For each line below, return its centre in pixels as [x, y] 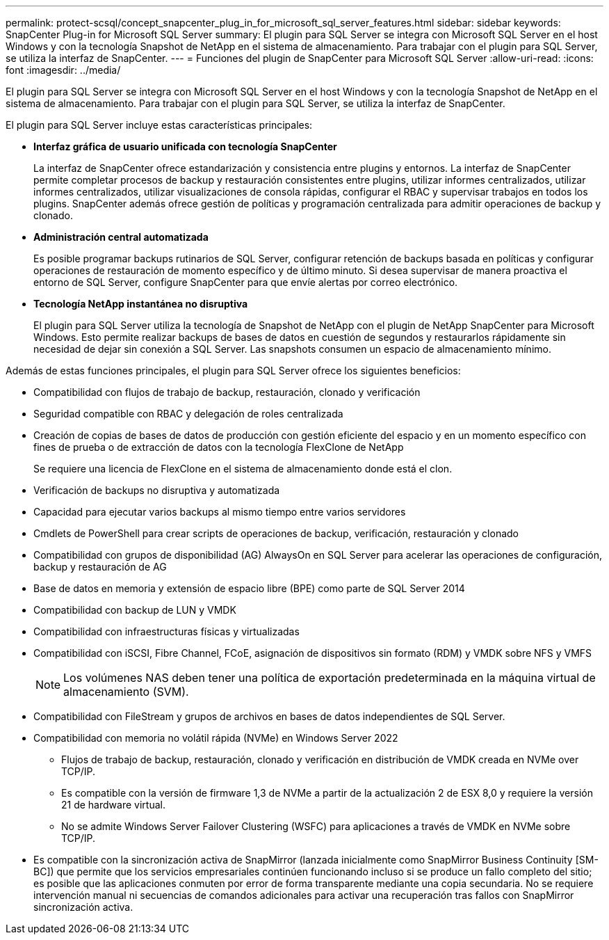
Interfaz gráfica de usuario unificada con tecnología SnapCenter [185, 146]
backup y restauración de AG [100, 567]
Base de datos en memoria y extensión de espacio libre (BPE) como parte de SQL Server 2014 [249, 588]
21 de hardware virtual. [113, 805]
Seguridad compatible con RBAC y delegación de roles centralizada [188, 414]
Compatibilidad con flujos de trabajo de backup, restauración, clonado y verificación [227, 392]
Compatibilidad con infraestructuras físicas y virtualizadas [167, 631]
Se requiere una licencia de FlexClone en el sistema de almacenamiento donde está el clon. [243, 469]
